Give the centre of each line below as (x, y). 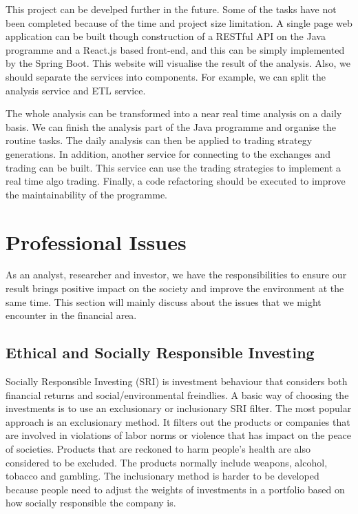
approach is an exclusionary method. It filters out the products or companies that (178, 421)
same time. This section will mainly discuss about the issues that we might (164, 301)
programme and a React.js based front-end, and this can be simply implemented (175, 49)
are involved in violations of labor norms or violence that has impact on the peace (179, 435)
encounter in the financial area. (71, 315)
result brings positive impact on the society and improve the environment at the (175, 288)
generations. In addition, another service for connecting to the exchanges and (168, 153)
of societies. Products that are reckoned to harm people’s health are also (158, 448)
